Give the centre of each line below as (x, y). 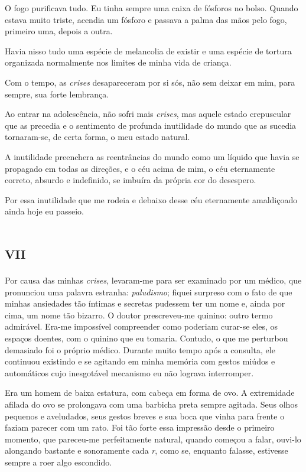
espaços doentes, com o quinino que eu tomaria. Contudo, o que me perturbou (147, 338)
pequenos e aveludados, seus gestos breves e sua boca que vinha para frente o (145, 416)
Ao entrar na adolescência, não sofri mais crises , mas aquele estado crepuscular (148, 114)
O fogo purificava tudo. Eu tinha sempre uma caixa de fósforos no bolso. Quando (152, 8)
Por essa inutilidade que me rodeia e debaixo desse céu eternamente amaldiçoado (151, 199)
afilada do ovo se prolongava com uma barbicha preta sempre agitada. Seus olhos (151, 404)
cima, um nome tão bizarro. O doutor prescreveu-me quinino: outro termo (139, 315)
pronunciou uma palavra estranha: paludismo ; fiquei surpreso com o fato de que (149, 292)
